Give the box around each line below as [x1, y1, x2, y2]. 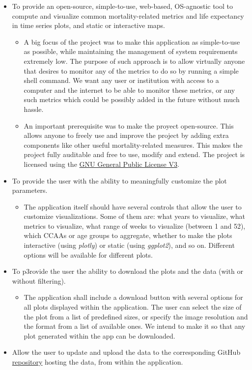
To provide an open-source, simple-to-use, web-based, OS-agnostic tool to [12, 1, 233, 11]
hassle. [24, 104, 44, 114]
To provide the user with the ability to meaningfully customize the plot [12, 175, 227, 185]
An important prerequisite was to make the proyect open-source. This [24, 120, 234, 131]
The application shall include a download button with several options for [24, 292, 243, 302]
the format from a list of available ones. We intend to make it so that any [24, 321, 246, 331]
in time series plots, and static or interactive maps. [12, 20, 165, 30]
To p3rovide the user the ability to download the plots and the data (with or [12, 266, 243, 276]
